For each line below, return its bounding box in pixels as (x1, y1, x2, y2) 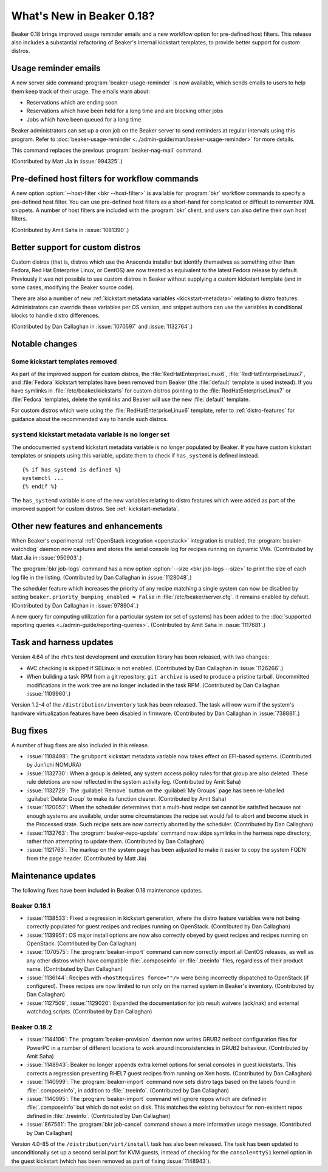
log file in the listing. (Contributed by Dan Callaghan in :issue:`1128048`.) (11, 574, 192, 581)
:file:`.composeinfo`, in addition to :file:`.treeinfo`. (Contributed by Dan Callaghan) (26, 1086, 230, 1094)
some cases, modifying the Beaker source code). (11, 283, 135, 291)
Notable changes (11, 339, 78, 349)
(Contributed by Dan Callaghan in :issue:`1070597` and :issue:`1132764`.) (11, 323, 193, 331)
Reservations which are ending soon (26, 99, 118, 106)
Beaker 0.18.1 (11, 902, 51, 910)
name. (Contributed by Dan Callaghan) (26, 965, 123, 973)
